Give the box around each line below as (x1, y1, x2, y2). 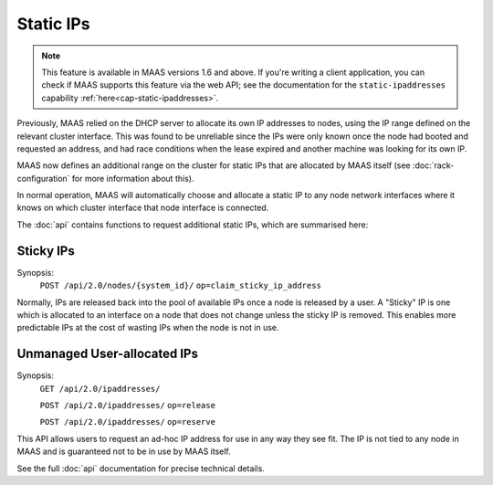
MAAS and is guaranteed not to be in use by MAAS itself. (16, 446, 232, 457)
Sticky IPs (16, 243, 75, 258)
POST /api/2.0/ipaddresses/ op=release (39, 400, 216, 410)
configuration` (16, 173, 70, 184)
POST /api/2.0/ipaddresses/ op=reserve (39, 416, 216, 427)
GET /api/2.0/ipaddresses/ (39, 384, 161, 394)
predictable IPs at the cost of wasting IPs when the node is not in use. (16, 322, 279, 333)
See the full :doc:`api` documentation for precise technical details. (16, 462, 265, 474)
